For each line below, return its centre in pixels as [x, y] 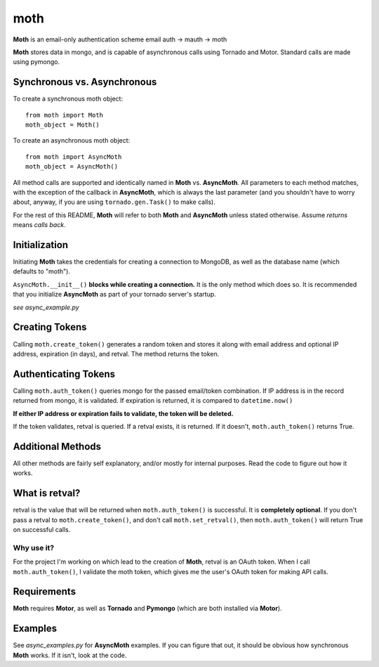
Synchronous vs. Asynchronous [85, 82]
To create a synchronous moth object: [68, 99]
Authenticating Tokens [64, 374]
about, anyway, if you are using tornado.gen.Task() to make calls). [114, 202]
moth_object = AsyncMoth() [72, 167]
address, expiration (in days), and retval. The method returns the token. [116, 354]
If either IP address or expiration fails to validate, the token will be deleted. [123, 413]
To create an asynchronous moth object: [72, 141]
